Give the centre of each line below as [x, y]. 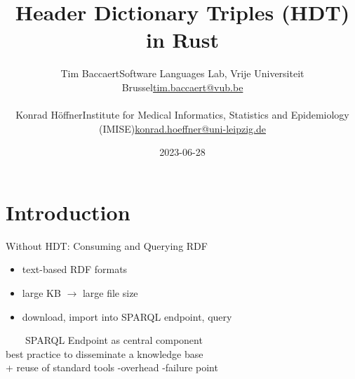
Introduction [68, 212]
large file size [110, 293]
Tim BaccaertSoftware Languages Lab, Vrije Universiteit [182, 73]
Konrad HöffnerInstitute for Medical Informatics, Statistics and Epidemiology [182, 115]
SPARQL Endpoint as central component [114, 340]
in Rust [182, 40]
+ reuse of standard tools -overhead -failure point [112, 367]
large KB [41, 293]
